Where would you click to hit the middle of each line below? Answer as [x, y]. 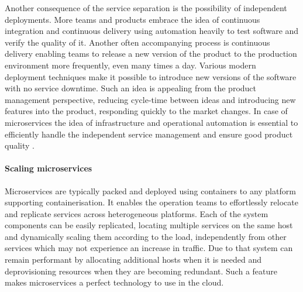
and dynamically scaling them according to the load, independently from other [146, 236]
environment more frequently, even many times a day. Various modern [130, 65]
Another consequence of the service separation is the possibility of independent [146, 8]
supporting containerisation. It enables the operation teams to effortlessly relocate [151, 202]
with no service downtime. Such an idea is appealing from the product [131, 88]
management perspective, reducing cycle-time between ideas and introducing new [150, 99]
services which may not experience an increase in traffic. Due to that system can [149, 248]
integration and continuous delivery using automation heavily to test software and [152, 31]
